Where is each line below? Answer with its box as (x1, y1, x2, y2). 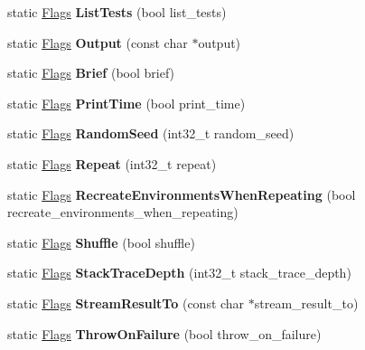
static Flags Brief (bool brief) (7, 63, 175, 82)
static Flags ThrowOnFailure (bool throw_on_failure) (7, 324, 322, 343)
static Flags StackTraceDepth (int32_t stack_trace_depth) (7, 263, 351, 282)
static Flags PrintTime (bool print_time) (7, 93, 246, 112)
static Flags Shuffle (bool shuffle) (7, 232, 195, 251)
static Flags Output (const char (7, 33, 188, 52)
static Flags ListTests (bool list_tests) (7, 3, 227, 21)
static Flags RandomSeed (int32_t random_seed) (7, 124, 295, 143)
